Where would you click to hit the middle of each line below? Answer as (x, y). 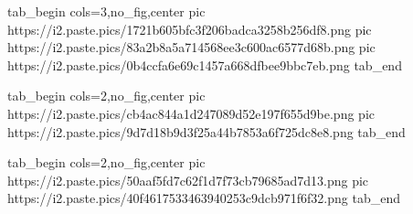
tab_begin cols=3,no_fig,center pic (106, 11)
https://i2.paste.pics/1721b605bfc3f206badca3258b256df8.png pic (190, 29)
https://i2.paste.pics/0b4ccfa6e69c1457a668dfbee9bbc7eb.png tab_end (205, 64)
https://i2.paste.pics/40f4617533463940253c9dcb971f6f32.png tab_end (204, 198)
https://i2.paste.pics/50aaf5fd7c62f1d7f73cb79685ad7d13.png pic (188, 180)
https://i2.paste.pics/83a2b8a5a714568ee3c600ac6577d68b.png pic (191, 47)
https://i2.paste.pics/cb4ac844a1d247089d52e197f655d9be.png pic (191, 113)
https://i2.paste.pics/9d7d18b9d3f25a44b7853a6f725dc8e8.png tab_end (206, 131)
